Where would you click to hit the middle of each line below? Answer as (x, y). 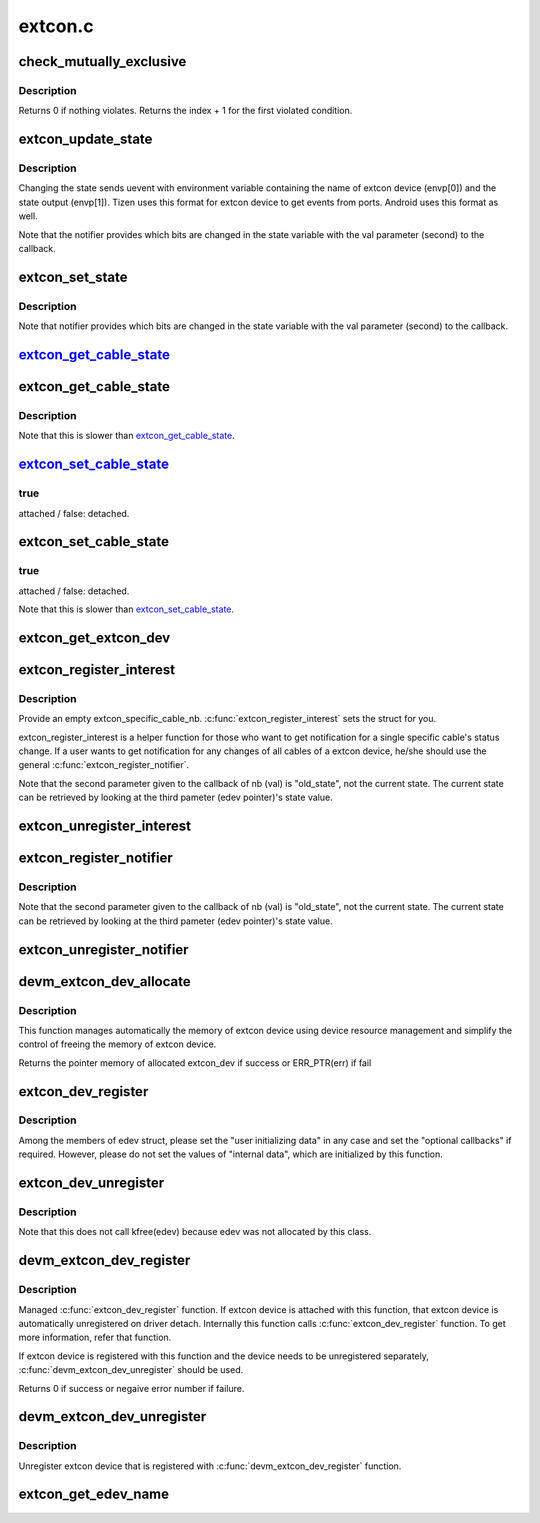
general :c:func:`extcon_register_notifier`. (104, 765)
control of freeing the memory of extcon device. (117, 1044)
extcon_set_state (73, 276)
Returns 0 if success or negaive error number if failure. (131, 1388)
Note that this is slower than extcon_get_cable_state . (126, 436)
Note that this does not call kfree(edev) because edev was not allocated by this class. (195, 1232)
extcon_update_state (85, 139)
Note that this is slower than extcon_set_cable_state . (126, 609)
